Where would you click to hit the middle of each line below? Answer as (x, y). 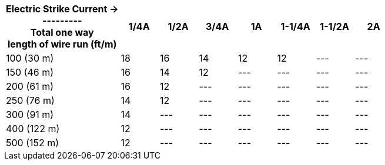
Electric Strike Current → (62, 9)
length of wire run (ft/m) (62, 44)
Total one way (62, 32)
